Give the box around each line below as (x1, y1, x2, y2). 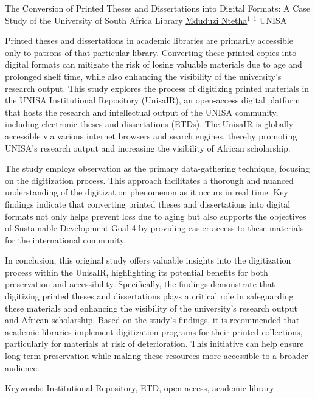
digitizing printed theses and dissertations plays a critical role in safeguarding (5, 290, 294, 302)
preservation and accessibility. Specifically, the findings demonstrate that (5, 278, 275, 290)
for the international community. (5, 233, 126, 246)
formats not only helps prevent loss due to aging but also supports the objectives (5, 209, 306, 222)
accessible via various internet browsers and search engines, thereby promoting (5, 129, 297, 142)
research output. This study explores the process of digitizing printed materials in (5, 82, 310, 94)
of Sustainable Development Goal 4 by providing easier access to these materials (5, 222, 304, 234)
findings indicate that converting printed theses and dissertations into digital (5, 197, 291, 210)
